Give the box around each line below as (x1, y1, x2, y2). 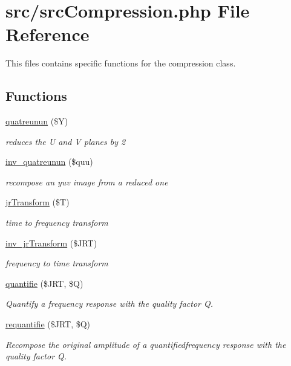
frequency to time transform (5, 257, 108, 269)
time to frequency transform (5, 216, 108, 229)
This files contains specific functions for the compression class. (5, 57, 236, 69)
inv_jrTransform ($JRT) (5, 236, 97, 249)
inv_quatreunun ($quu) (5, 155, 93, 168)
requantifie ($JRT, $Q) (5, 318, 91, 330)
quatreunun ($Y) (5, 115, 68, 127)
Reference (5, 22, 90, 47)
